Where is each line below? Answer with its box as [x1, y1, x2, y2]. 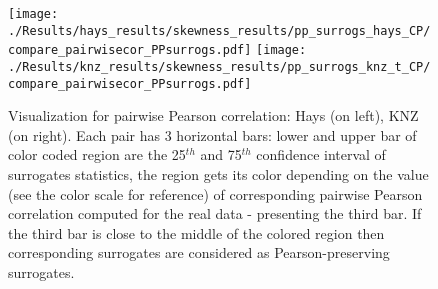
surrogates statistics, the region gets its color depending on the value [8, 164, 429, 185]
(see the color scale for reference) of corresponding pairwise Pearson [8, 183, 423, 204]
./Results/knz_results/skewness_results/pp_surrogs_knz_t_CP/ [8, 59, 431, 74]
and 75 [200, 144, 242, 165]
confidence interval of [256, 144, 386, 165]
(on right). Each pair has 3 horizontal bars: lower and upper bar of [8, 124, 417, 145]
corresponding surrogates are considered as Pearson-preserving [8, 242, 390, 263]
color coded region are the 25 [8, 144, 186, 165]
